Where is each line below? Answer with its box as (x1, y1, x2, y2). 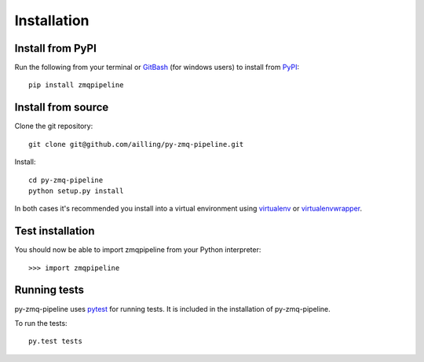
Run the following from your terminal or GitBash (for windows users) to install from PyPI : (14, 63, 300, 72)
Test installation (14, 225, 95, 238)
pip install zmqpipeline (28, 81, 124, 90)
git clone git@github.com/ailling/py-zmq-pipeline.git (28, 140, 244, 148)
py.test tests (28, 337, 82, 346)
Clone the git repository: (14, 122, 93, 131)
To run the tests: (14, 318, 68, 327)
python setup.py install (28, 186, 124, 196)
